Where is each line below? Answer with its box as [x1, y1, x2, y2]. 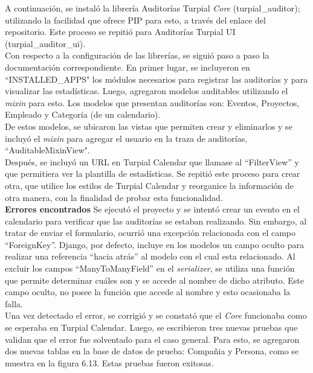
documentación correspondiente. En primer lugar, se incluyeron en [5, 60, 250, 73]
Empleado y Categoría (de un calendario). [5, 108, 161, 121]
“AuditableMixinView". [5, 144, 90, 156]
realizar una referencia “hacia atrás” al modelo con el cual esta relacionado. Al [5, 250, 295, 263]
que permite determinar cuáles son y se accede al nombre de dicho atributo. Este [5, 273, 304, 286]
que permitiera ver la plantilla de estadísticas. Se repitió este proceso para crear [5, 167, 300, 180]
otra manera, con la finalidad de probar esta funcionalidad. [5, 191, 223, 203]
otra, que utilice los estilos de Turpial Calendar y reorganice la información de [5, 179, 294, 191]
